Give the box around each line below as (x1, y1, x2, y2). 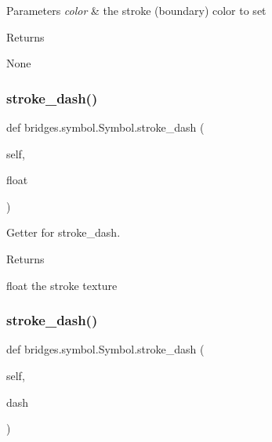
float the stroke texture (6, 277, 118, 293)
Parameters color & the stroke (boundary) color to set (6, 2, 267, 18)
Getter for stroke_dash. (6, 224, 121, 241)
